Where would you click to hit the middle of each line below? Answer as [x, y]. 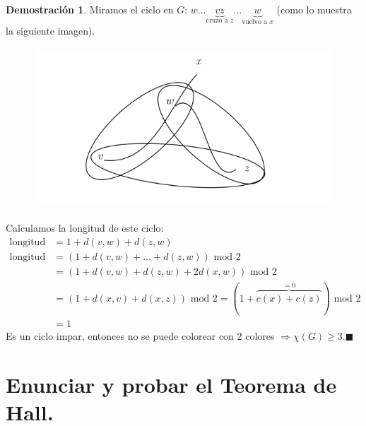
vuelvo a [255, 22]
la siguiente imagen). [51, 31]
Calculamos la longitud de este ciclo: [85, 228]
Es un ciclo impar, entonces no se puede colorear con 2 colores [140, 336]
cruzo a [217, 20]
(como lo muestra [314, 9]
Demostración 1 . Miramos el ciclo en [90, 9]
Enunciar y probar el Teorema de [171, 384]
